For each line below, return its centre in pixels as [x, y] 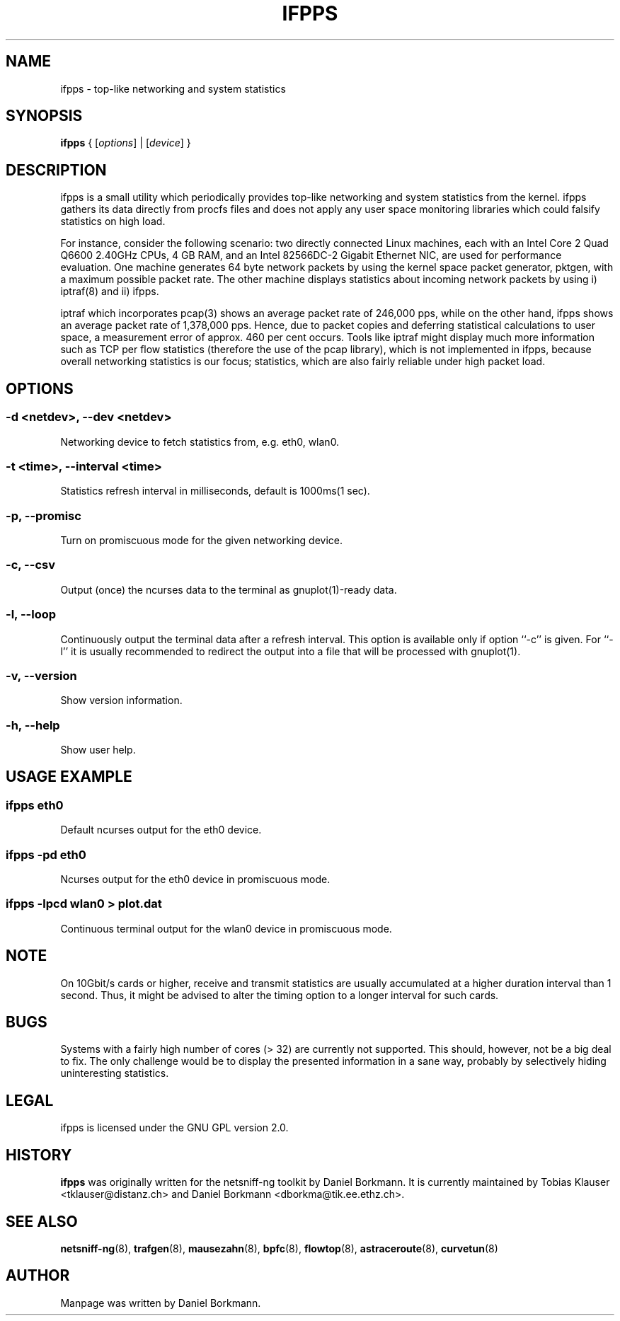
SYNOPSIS [44, 116]
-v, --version [41, 675]
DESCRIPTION [56, 170]
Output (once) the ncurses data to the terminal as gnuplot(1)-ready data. [229, 589]
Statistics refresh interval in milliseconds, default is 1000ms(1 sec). [215, 491]
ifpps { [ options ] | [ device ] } [126, 143]
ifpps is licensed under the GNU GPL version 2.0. [174, 1128]
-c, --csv [31, 565]
